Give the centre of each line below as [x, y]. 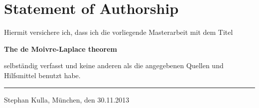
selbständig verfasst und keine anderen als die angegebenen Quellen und [114, 65]
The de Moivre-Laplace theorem [61, 49]
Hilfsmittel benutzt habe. [42, 75]
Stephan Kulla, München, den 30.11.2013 [67, 99]
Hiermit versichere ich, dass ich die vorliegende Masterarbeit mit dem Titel [119, 32]
